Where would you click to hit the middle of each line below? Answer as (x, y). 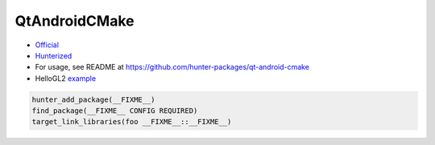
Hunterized (54, 55)
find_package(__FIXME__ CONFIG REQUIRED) (115, 111)
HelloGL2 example (66, 78)
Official (47, 45)
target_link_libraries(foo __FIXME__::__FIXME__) (132, 122)
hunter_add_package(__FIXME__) (94, 99)
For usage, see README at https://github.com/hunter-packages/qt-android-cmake (172, 67)
